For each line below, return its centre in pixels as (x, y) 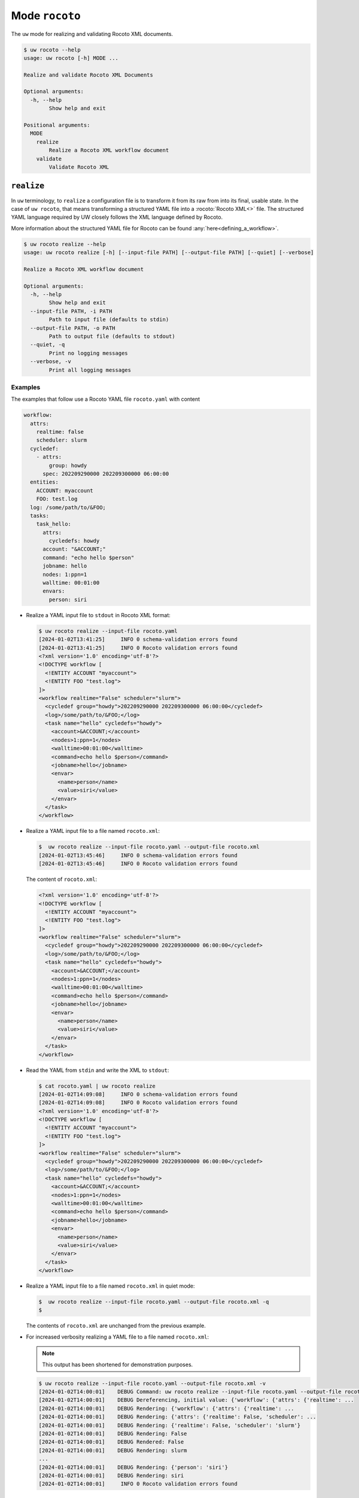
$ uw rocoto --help (52, 50)
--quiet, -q (48, 345)
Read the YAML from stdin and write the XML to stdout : (98, 1070)
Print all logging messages (90, 370)
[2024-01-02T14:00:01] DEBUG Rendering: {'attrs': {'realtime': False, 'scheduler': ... (177, 1417)
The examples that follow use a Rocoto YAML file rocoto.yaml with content (106, 399)
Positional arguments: (57, 125)
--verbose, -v (51, 362)
